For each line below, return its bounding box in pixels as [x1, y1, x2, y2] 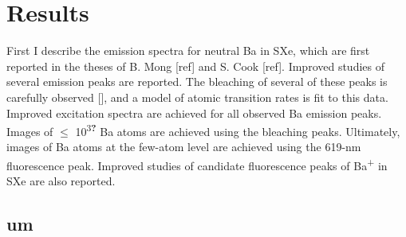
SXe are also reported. [6, 173, 116, 189]
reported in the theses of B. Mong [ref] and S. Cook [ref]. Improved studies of [6, 57, 384, 74]
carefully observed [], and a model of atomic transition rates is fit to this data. [6, 88, 388, 105]
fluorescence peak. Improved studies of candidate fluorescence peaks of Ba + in [6, 154, 388, 173]
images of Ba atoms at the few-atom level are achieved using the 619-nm [6, 138, 361, 155]
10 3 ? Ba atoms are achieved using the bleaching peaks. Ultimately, [75, 121, 400, 139]
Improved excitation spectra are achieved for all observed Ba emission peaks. [6, 104, 382, 121]
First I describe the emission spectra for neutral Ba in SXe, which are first [6, 42, 370, 59]
